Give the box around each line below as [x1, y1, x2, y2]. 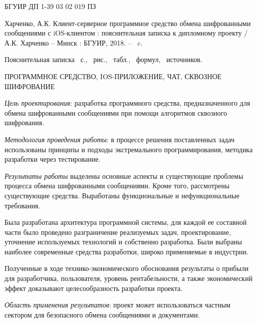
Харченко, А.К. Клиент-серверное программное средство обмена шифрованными [4, 18, 251, 28]
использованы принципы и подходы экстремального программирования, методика [4, 144, 253, 154]
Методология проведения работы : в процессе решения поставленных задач [4, 134, 235, 144]
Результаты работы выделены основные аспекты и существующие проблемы [4, 170, 244, 181]
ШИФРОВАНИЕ [4, 81, 55, 91]
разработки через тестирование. [4, 154, 101, 164]
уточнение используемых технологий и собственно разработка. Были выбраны [4, 236, 243, 247]
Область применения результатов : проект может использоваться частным [4, 299, 231, 310]
